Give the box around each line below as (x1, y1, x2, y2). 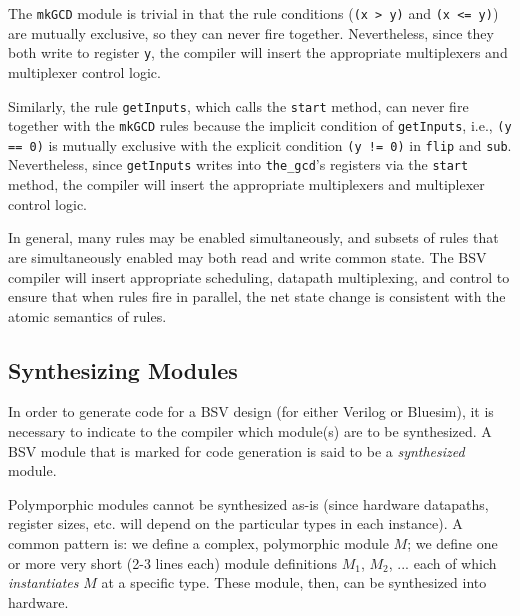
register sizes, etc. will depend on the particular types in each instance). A (8, 513, 463, 534)
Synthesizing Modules (8, 354, 238, 385)
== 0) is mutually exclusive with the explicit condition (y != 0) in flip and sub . (8, 134, 512, 155)
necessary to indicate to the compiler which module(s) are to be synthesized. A (8, 421, 492, 442)
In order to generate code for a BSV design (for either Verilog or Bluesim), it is (8, 401, 494, 422)
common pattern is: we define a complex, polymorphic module (8, 533, 389, 554)
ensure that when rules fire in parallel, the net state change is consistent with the (8, 286, 506, 307)
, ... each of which (388, 552, 497, 573)
